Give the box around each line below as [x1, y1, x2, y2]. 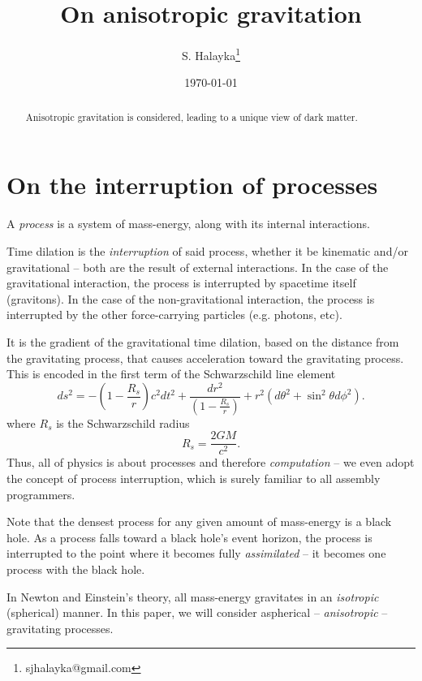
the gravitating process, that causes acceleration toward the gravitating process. [6, 349, 404, 366]
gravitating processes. [6, 619, 114, 636]
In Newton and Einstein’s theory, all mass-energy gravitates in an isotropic [6, 588, 379, 605]
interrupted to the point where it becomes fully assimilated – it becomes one [6, 545, 386, 562]
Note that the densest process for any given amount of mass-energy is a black [6, 513, 392, 530]
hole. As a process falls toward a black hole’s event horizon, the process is [6, 528, 372, 545]
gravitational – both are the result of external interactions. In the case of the [6, 258, 389, 275]
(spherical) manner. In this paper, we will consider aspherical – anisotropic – [6, 604, 388, 621]
